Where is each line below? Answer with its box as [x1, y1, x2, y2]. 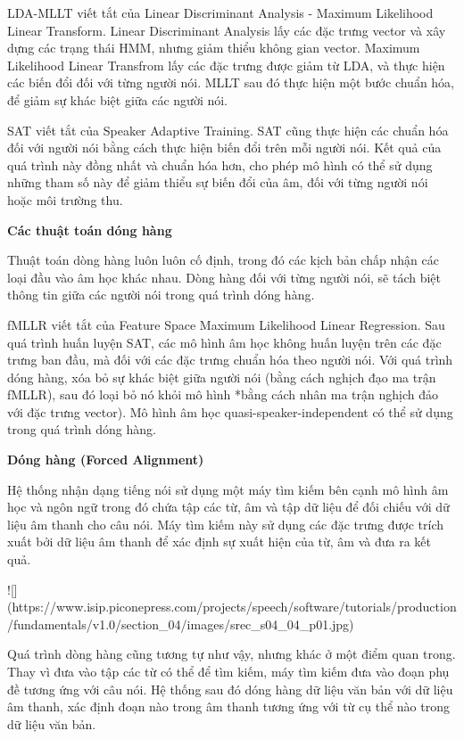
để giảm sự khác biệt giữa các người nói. [7, 90, 228, 109]
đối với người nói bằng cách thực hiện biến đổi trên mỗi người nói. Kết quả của [7, 138, 442, 157]
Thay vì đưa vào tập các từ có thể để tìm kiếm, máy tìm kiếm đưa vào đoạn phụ [7, 662, 450, 680]
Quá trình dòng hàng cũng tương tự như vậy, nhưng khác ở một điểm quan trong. [7, 645, 456, 663]
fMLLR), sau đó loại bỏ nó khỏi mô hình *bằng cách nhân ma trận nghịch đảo [7, 385, 438, 404]
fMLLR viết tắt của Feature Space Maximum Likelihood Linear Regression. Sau [7, 315, 445, 333]
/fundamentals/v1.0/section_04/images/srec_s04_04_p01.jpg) [7, 614, 354, 633]
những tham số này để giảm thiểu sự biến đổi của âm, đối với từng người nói [7, 173, 428, 192]
